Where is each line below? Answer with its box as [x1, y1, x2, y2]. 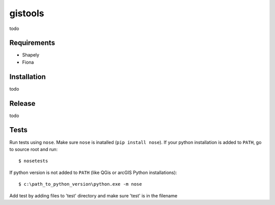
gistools [9, 8, 44, 19]
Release [9, 99, 36, 108]
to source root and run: [9, 146, 58, 152]
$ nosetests [18, 158, 48, 164]
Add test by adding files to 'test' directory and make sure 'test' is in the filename [9, 192, 178, 198]
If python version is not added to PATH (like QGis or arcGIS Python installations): [9, 169, 177, 175]
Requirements [9, 39, 56, 47]
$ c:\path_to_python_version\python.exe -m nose [18, 181, 142, 187]
